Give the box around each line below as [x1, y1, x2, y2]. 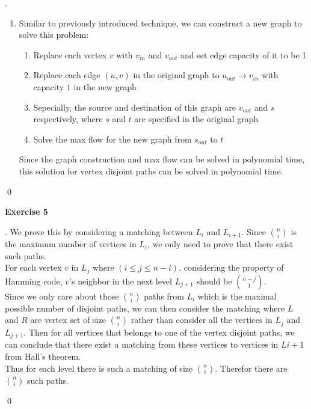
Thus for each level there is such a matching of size [5, 361, 193, 374]
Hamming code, [5, 274, 63, 287]
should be [196, 274, 232, 287]
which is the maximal [197, 289, 277, 302]
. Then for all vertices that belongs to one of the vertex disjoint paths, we [23, 325, 295, 338]
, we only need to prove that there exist [147, 238, 294, 250]
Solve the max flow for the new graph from [33, 132, 192, 145]
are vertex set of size [30, 313, 106, 326]
